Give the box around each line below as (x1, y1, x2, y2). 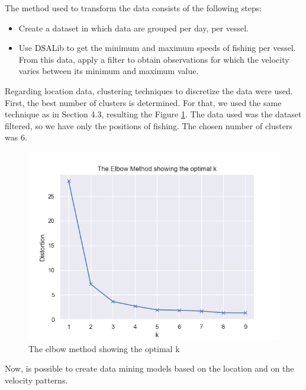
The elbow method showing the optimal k (28, 342, 180, 354)
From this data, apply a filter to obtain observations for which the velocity (18, 53, 289, 65)
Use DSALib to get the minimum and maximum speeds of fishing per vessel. (18, 41, 296, 54)
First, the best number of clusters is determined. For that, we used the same (5, 96, 282, 108)
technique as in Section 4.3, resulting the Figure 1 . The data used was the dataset (5, 108, 302, 120)
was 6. (5, 131, 27, 143)
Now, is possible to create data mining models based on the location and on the (5, 362, 294, 375)
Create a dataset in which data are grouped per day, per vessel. (18, 21, 249, 34)
